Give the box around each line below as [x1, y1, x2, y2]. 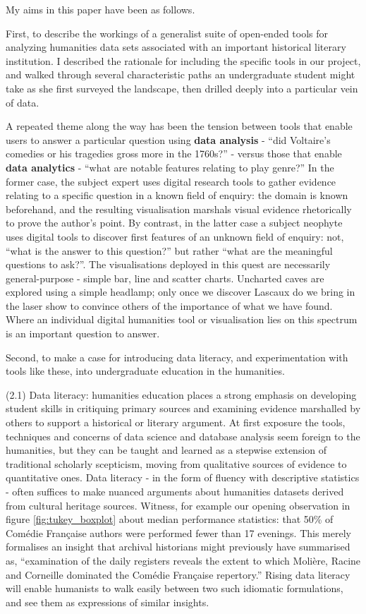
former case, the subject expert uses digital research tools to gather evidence [6, 174, 336, 188]
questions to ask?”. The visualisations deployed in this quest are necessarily [6, 257, 331, 272]
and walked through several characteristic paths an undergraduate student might [6, 67, 355, 82]
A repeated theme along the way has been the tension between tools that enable [6, 119, 353, 133]
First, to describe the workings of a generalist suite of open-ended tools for [6, 25, 329, 40]
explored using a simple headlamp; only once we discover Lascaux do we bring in [6, 284, 355, 299]
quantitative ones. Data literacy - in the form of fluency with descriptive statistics [6, 470, 360, 485]
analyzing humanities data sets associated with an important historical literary [6, 40, 346, 54]
